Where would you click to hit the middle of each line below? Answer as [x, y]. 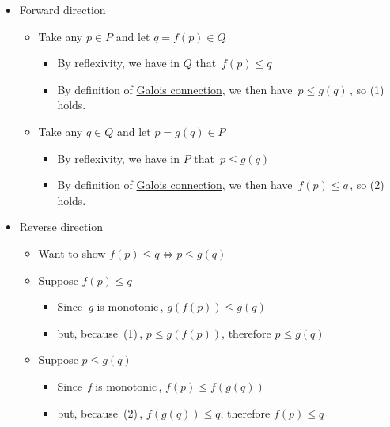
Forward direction [62, 9]
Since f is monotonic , [110, 385]
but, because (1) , [100, 333]
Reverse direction [61, 227]
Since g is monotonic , [110, 306]
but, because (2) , [100, 412]
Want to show [72, 253]
